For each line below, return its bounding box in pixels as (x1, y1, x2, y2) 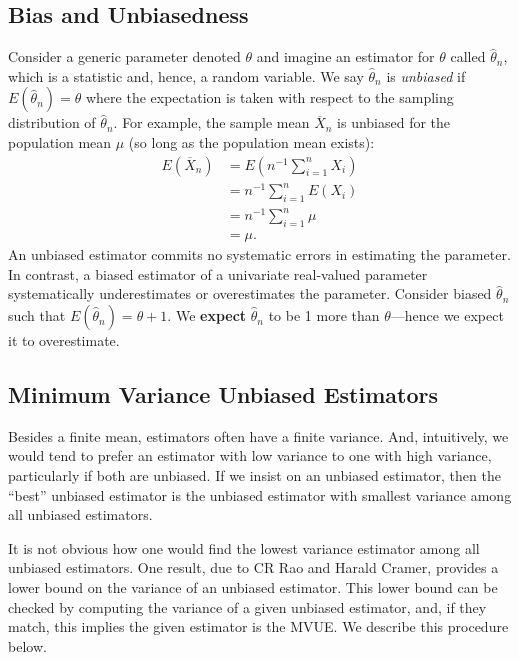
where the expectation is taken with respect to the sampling (85, 87, 454, 108)
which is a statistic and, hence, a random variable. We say (8, 65, 364, 86)
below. (8, 635, 47, 656)
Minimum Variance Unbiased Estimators (8, 379, 438, 410)
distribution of (8, 112, 96, 133)
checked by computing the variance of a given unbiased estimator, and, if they (8, 596, 487, 617)
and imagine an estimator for (256, 46, 435, 67)
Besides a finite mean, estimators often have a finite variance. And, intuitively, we (8, 425, 509, 446)
